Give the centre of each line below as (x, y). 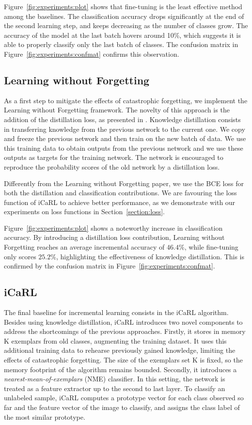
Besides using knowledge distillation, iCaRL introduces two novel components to (123, 322)
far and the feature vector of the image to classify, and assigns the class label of (122, 407)
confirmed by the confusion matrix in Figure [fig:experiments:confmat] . (110, 266)
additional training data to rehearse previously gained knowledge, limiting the (120, 350)
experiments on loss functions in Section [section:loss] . (84, 212)
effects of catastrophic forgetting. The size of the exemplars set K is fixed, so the (123, 360)
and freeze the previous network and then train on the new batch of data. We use (125, 138)
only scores (20, 256)
